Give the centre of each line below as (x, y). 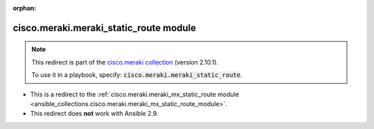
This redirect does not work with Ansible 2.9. (94, 114)
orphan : (25, 8)
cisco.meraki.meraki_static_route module (105, 28)
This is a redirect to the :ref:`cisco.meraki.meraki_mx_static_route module (134, 94)
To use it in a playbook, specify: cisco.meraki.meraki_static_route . (137, 75)
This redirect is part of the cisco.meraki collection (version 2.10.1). (125, 62)
